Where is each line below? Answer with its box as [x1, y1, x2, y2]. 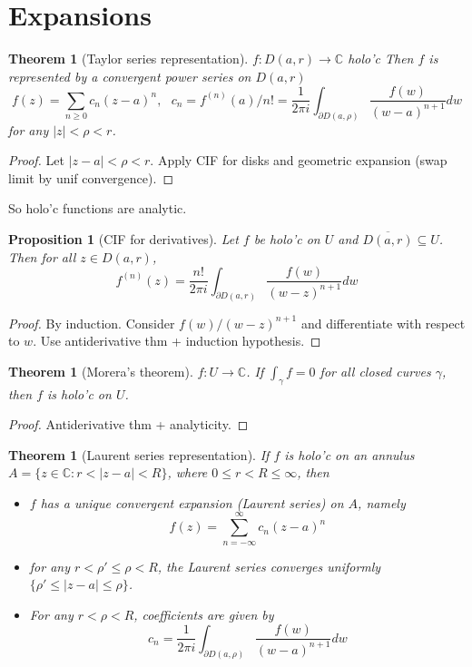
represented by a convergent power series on [8, 66, 251, 85]
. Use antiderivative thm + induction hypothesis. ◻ [33, 331, 321, 350]
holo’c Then [348, 49, 414, 68]
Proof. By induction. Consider [8, 313, 175, 332]
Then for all [8, 247, 76, 266]
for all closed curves [320, 361, 431, 380]
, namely [358, 493, 406, 512]
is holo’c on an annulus [284, 445, 415, 464]
